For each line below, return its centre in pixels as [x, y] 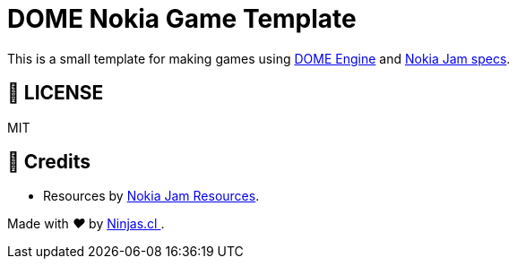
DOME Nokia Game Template [182, 19]
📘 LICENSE [56, 93]
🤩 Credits [49, 162]
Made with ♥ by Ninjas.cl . [86, 224]
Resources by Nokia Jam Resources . [151, 196]
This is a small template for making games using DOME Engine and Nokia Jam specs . [259, 58]
